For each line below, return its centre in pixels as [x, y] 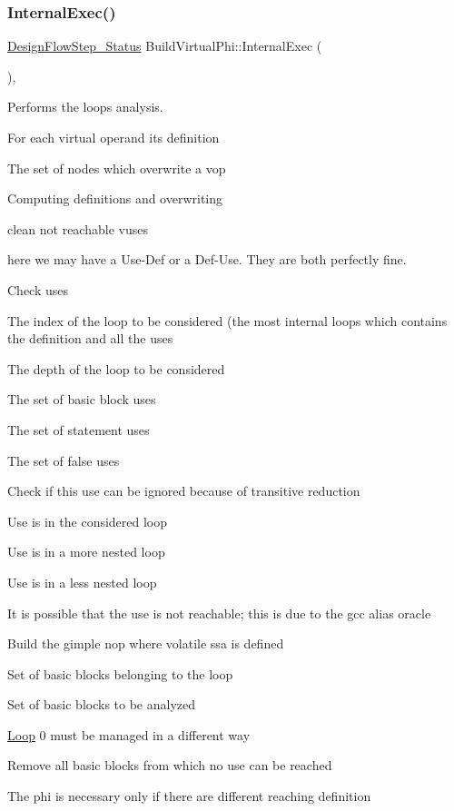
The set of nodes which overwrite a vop [117, 168]
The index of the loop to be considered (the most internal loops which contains [227, 320]
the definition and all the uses [90, 338]
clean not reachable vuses [78, 228]
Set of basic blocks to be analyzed [102, 704]
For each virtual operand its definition [113, 137]
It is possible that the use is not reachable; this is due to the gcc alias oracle [219, 613]
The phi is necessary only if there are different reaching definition [189, 796]
